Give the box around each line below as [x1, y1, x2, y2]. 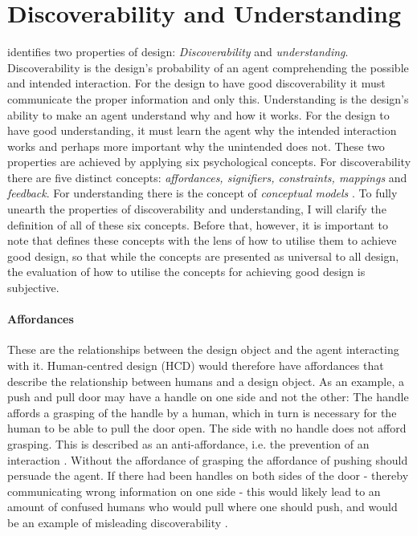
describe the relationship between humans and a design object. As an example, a [7, 372, 404, 389]
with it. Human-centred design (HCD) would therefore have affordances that [7, 357, 384, 374]
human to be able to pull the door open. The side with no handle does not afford [7, 420, 407, 437]
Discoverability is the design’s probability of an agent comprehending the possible [7, 59, 409, 75]
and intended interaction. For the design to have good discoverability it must [7, 75, 386, 91]
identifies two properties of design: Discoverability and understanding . [7, 43, 349, 60]
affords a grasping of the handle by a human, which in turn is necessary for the [7, 404, 397, 420]
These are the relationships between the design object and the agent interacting [7, 341, 399, 358]
